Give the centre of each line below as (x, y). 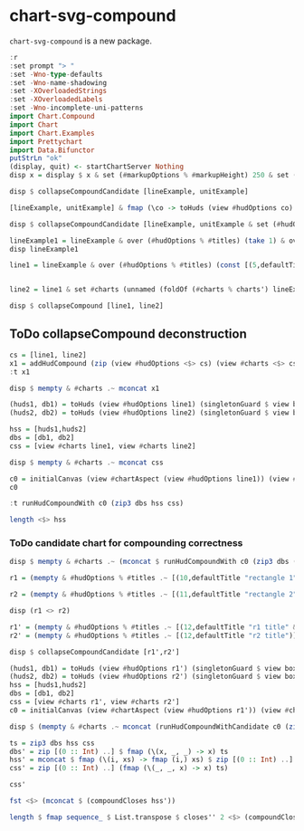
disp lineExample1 (44, 249)
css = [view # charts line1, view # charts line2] (103, 446)
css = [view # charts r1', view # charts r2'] (95, 702)
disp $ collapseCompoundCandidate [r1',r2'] (95, 652)
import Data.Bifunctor (52, 150)
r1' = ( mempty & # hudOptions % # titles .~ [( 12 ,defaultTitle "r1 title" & (153, 627)
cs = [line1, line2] (48, 355)
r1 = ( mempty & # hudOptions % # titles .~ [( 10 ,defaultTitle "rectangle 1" (153, 578)
